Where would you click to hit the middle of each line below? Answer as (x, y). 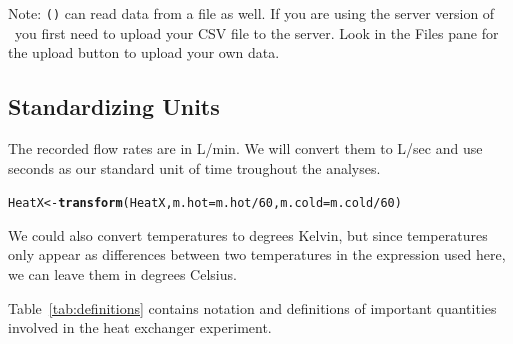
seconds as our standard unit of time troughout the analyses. (194, 167)
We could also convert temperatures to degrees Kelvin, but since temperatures (248, 234)
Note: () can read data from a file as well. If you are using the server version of (251, 13)
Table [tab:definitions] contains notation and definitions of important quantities (252, 307)
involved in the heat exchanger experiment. (140, 327)
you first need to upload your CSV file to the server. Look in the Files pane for (256, 32)
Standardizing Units (114, 106)
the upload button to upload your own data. (144, 52)
